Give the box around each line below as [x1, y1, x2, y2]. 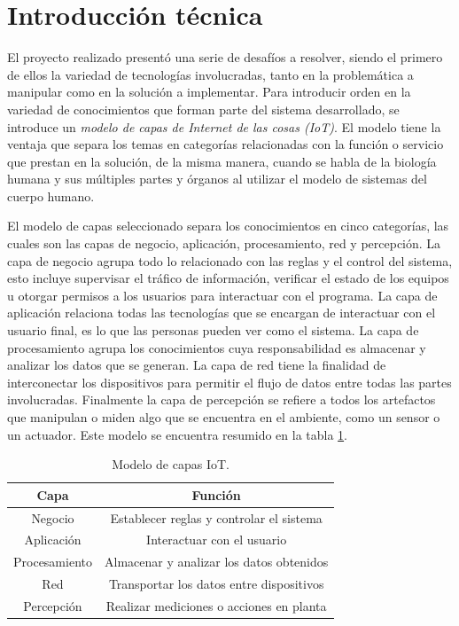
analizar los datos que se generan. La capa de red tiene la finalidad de [7, 356, 386, 374]
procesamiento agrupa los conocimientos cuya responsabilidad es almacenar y [7, 338, 426, 356]
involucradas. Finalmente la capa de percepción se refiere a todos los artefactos [7, 390, 436, 409]
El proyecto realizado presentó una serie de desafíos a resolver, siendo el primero [7, 48, 443, 67]
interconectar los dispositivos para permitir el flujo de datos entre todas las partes [7, 372, 452, 391]
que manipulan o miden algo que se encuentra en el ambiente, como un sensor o [7, 408, 440, 426]
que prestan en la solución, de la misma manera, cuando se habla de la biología [7, 152, 437, 170]
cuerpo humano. [7, 186, 95, 205]
